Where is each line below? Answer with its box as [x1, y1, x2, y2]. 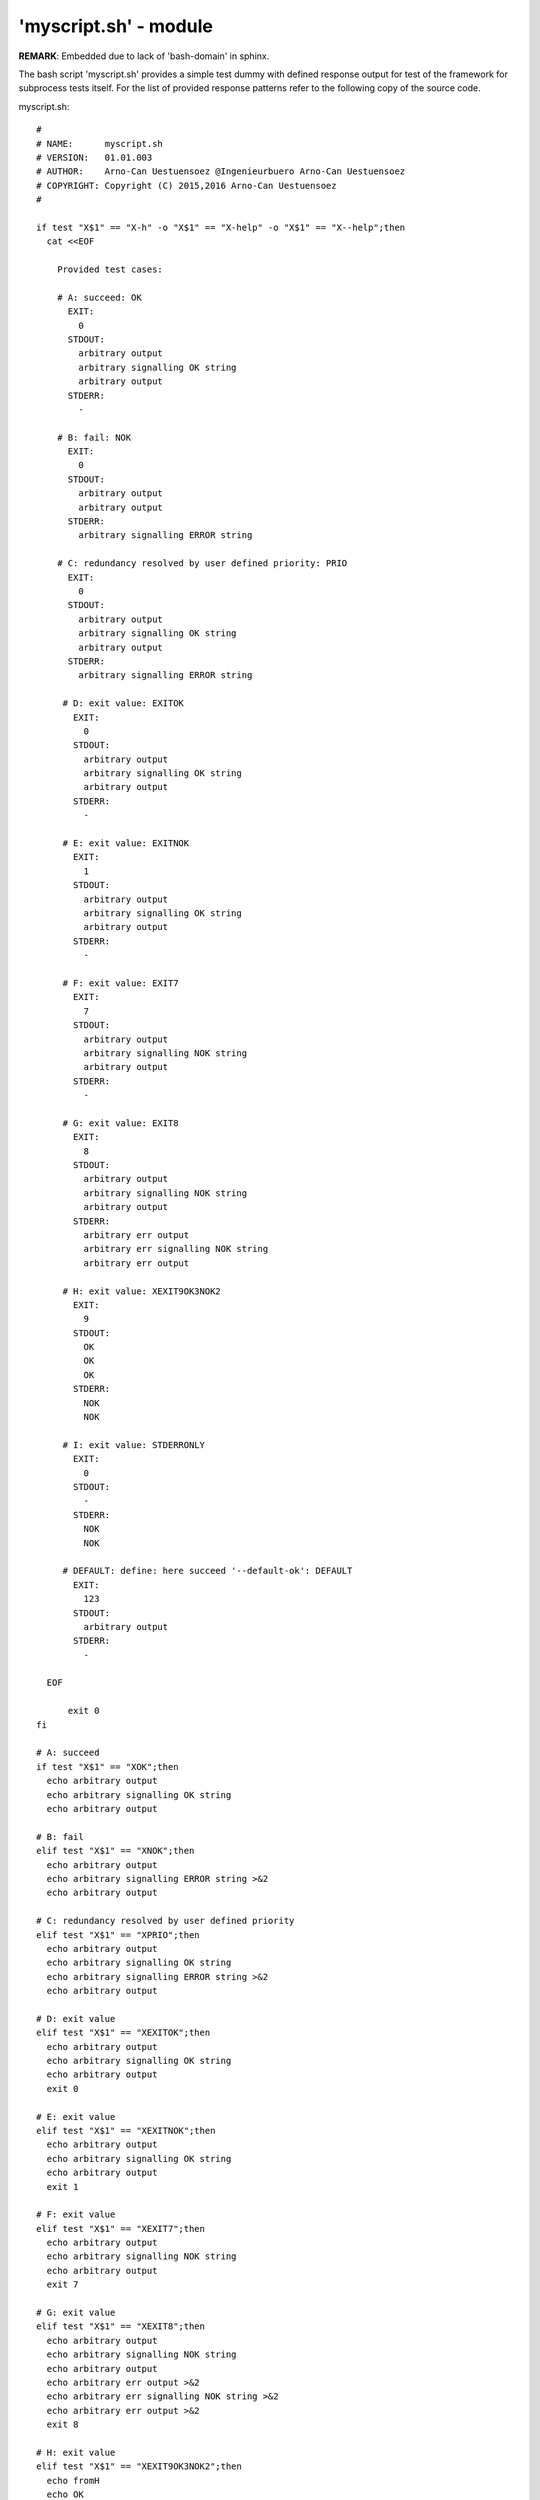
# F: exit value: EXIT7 [62, 977, 179, 989]
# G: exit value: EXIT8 [62, 1117, 179, 1129]
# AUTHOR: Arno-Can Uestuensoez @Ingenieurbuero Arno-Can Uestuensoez [36, 166, 406, 177]
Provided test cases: [56, 264, 164, 275]
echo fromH [46, 2475, 100, 2486]
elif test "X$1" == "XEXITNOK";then [36, 2125, 216, 2136]
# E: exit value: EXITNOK [62, 838, 190, 849]
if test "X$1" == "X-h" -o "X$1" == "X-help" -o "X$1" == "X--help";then [36, 221, 406, 233]
